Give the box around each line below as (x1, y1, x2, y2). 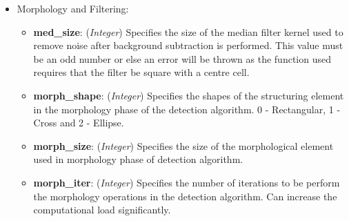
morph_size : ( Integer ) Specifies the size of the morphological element (33, 138, 334, 153)
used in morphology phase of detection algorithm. (33, 152, 243, 166)
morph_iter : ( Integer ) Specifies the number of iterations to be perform (33, 175, 340, 189)
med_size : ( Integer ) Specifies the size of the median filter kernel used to (33, 24, 343, 39)
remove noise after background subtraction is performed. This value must (33, 38, 343, 52)
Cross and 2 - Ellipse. (33, 115, 124, 130)
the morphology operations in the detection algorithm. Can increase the (33, 189, 337, 203)
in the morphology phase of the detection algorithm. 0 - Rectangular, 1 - (33, 102, 341, 116)
